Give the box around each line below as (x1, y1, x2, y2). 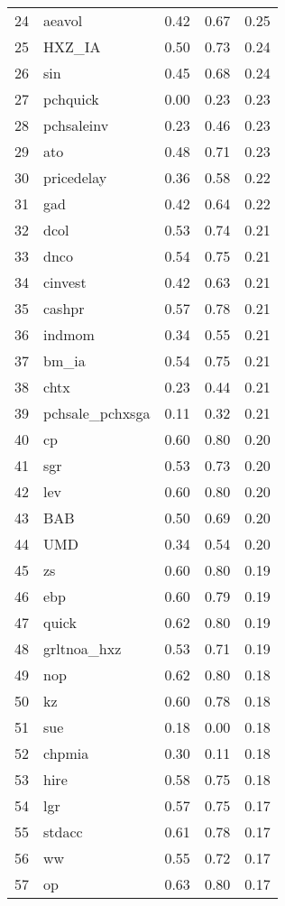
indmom (43, 324, 95, 345)
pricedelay (43, 167, 107, 188)
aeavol (43, 10, 83, 31)
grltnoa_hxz (43, 638, 122, 659)
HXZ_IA (43, 36, 101, 57)
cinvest (43, 272, 87, 292)
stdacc (43, 821, 83, 842)
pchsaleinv (43, 115, 109, 135)
